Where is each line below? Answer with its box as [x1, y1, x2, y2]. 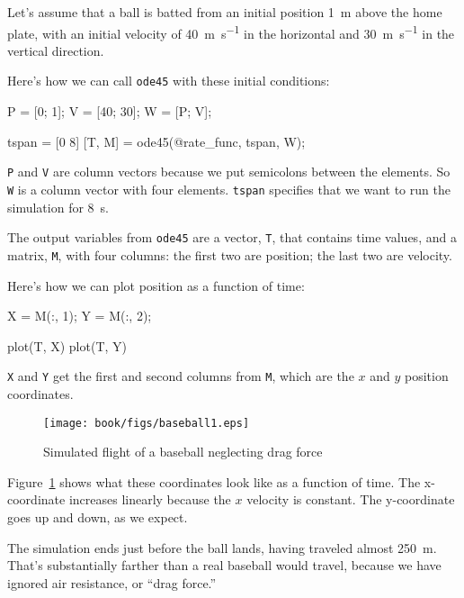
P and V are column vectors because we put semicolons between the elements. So [7, 162, 451, 181]
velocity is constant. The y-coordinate [246, 490, 455, 509]
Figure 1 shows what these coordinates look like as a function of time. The [7, 472, 421, 491]
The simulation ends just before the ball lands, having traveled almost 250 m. [7, 538, 437, 557]
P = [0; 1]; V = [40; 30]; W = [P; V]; [7, 102, 212, 121]
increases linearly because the [68, 490, 231, 509]
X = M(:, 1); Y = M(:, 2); [7, 306, 152, 325]
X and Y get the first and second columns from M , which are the [7, 367, 354, 385]
